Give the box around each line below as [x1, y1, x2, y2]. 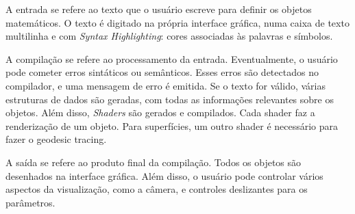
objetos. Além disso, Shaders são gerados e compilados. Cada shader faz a [5, 105, 315, 120]
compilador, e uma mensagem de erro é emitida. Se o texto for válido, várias [5, 78, 326, 92]
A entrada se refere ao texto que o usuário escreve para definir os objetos [5, 2, 312, 16]
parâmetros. [5, 195, 56, 209]
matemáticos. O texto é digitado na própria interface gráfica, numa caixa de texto [5, 15, 350, 29]
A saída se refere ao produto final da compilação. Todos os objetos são [5, 155, 302, 169]
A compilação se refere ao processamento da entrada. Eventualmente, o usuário [5, 51, 338, 66]
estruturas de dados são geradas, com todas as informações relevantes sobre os [5, 92, 334, 106]
